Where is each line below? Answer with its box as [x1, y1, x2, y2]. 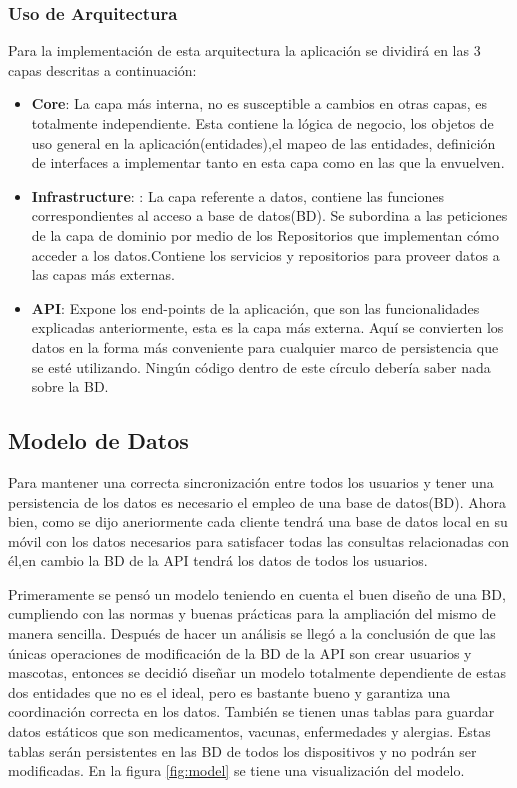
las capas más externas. [31, 264, 175, 285]
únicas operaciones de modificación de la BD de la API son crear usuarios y [8, 642, 472, 663]
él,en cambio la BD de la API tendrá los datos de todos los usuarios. [8, 550, 428, 571]
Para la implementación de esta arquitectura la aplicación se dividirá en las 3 [8, 40, 481, 61]
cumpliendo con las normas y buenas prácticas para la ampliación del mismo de [8, 603, 496, 624]
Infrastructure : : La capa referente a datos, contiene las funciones [31, 185, 444, 206]
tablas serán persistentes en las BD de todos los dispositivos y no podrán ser [8, 740, 477, 761]
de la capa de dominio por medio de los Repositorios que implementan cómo [31, 224, 499, 245]
